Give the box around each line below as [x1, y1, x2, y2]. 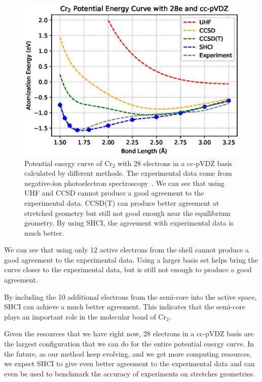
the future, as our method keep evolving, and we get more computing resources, [4, 348, 252, 359]
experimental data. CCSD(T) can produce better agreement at [24, 197, 219, 208]
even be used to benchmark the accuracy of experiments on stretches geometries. [4, 368, 255, 378]
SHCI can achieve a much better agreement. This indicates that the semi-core [4, 301, 245, 312]
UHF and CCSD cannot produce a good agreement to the [24, 187, 204, 198]
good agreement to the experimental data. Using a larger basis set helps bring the [4, 254, 258, 265]
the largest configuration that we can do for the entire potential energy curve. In [4, 338, 254, 349]
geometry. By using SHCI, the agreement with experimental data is [24, 217, 234, 228]
